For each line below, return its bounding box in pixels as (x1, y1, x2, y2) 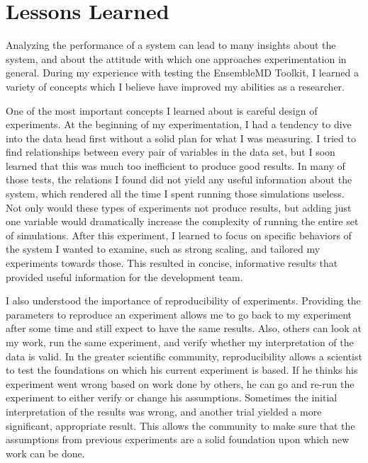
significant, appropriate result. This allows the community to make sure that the (6, 418, 355, 433)
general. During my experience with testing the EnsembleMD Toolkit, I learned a (6, 65, 359, 80)
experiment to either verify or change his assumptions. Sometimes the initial (6, 390, 338, 405)
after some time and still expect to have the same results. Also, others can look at (6, 321, 362, 336)
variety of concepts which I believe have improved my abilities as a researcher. (6, 79, 345, 93)
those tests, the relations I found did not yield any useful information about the (6, 172, 352, 187)
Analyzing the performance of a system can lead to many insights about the (6, 38, 336, 52)
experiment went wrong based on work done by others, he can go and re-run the (6, 376, 355, 391)
